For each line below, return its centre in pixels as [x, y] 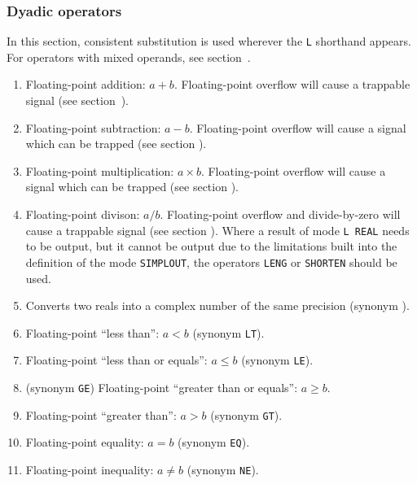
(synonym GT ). [246, 414]
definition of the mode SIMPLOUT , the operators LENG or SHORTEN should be [211, 262]
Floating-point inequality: [90, 469]
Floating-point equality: [85, 442]
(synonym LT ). [228, 332]
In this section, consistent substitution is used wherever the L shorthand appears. [209, 41]
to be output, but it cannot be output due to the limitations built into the [211, 246]
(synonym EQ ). [214, 442]
